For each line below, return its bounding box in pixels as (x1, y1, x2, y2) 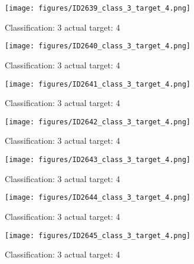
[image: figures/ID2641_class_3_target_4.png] (5, 80, 190, 88)
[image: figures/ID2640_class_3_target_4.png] (5, 42, 190, 51)
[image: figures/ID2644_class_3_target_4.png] (5, 193, 190, 202)
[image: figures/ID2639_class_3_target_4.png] (5, 4, 190, 12)
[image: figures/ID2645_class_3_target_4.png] (5, 231, 190, 240)
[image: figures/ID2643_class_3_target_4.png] (5, 156, 190, 164)
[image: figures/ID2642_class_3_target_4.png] (5, 117, 190, 126)
